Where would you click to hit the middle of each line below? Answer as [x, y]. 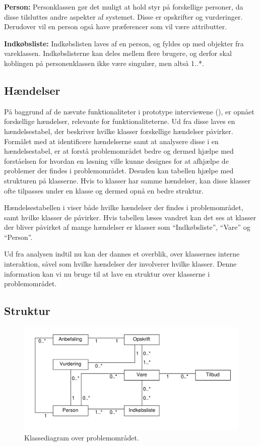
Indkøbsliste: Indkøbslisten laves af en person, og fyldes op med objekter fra [124, 43]
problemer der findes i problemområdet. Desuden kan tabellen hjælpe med [119, 171]
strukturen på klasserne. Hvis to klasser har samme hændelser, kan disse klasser [127, 180]
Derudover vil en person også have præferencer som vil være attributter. [116, 26]
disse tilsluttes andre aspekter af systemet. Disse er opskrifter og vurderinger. [123, 16]
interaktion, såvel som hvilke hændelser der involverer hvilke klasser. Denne [120, 264]
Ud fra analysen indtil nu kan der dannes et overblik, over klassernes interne [122, 254]
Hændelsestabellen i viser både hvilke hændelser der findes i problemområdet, [124, 207]
